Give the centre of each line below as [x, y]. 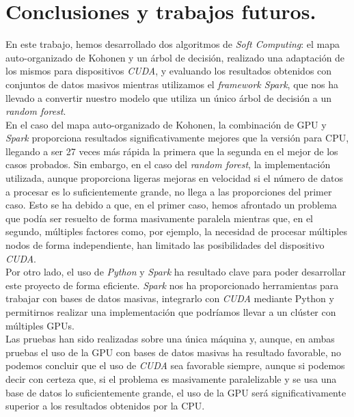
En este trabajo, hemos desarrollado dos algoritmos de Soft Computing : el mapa [173, 44]
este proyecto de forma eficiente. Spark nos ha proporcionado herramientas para [172, 285]
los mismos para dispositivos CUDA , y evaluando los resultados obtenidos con [169, 71]
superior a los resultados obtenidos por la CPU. [105, 406]
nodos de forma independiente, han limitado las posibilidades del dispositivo [165, 245]
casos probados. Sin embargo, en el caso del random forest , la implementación [168, 164]
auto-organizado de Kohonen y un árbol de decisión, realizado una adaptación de [175, 57]
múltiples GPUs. [40, 325]
